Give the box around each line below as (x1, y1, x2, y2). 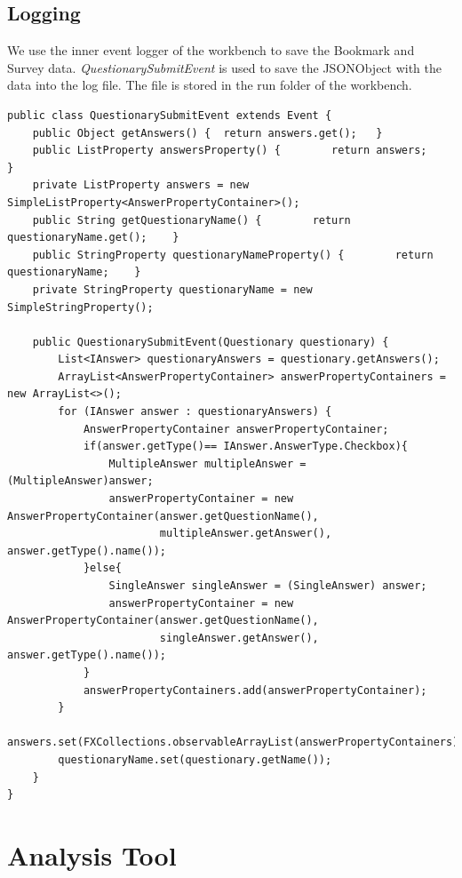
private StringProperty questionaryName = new (32, 283, 313, 296)
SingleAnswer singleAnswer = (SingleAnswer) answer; (108, 579, 427, 593)
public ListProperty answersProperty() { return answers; (32, 144, 427, 157)
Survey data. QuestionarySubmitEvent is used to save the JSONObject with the (7, 58, 442, 76)
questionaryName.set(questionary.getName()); (58, 753, 332, 766)
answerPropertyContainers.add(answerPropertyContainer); (83, 683, 427, 697)
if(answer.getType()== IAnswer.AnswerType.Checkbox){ (83, 440, 409, 453)
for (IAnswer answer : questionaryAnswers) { (58, 405, 332, 419)
